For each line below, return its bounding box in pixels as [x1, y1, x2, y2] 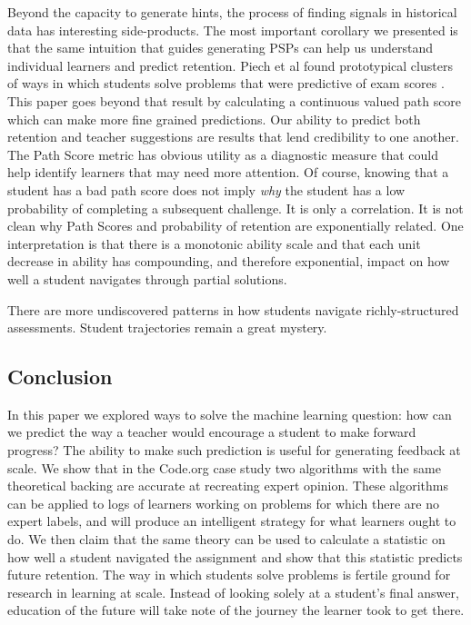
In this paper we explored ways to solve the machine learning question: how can [7, 404, 452, 423]
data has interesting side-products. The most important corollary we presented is [7, 20, 458, 39]
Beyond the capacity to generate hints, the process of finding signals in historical [7, 3, 457, 21]
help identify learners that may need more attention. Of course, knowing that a [7, 163, 449, 182]
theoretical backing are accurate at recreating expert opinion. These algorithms [7, 476, 448, 495]
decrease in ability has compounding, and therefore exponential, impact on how [7, 252, 450, 271]
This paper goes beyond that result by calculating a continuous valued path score [7, 91, 462, 110]
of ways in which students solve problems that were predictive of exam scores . [7, 74, 445, 93]
